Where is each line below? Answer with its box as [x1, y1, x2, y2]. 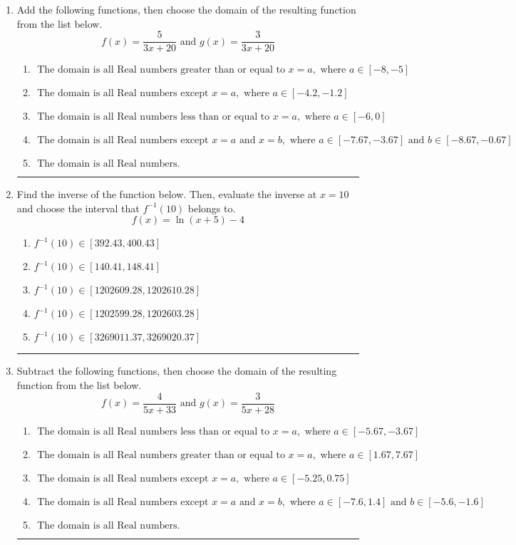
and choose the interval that [16, 200, 140, 215]
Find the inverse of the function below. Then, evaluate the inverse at [16, 187, 317, 202]
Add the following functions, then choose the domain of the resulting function [16, 2, 356, 16]
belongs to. [187, 200, 236, 215]
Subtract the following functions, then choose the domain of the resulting [16, 363, 337, 378]
